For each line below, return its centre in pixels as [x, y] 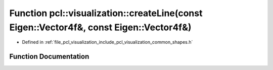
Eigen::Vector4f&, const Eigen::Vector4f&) [100, 27]
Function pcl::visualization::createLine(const [106, 13]
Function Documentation [49, 57]
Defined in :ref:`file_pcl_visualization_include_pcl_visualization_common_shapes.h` [107, 42]
